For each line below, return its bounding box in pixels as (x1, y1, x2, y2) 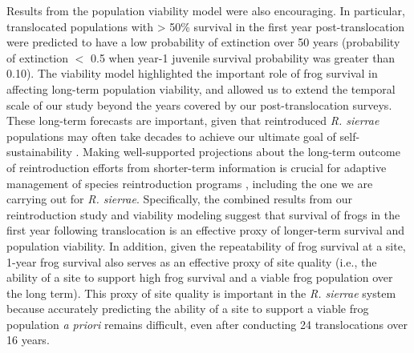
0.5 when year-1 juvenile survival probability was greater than (91, 49, 396, 66)
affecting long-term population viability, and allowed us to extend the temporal (6, 80, 396, 97)
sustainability (6, 143, 72, 160)
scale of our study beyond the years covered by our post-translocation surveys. (6, 96, 392, 113)
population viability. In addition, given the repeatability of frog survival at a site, (6, 237, 406, 254)
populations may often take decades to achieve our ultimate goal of (6, 127, 336, 144)
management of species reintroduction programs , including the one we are (6, 174, 373, 191)
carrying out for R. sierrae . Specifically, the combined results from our (6, 191, 352, 207)
